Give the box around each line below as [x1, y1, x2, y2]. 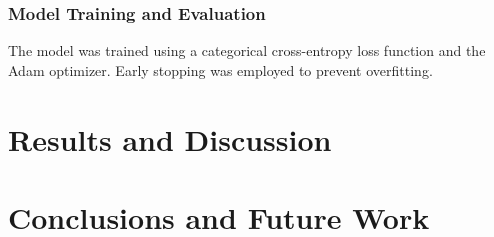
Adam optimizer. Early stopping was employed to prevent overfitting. [8, 59, 433, 80]
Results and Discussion [8, 118, 332, 159]
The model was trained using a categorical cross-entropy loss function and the [8, 40, 486, 61]
